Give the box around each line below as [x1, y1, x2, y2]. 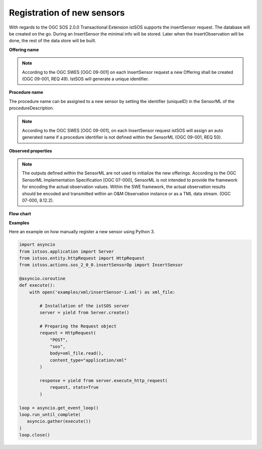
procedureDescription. [9, 105, 54, 111]
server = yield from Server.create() [39, 310, 130, 315]
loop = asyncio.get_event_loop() [19, 405, 99, 411]
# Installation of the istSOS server [39, 303, 130, 309]
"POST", [49, 337, 68, 343]
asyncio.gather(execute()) [27, 418, 91, 424]
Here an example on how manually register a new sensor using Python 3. [9, 229, 155, 235]
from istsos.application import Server [19, 248, 114, 254]
